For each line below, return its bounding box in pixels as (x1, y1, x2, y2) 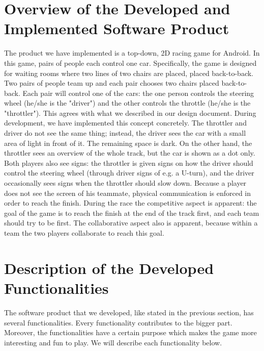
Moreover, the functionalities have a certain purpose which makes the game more (4, 327, 257, 338)
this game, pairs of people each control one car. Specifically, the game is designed (4, 57, 257, 68)
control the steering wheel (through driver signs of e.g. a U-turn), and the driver (4, 167, 254, 178)
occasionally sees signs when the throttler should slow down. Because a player (4, 178, 247, 188)
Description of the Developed (4, 257, 214, 278)
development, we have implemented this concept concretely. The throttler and (4, 117, 247, 128)
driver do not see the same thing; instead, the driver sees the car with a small (4, 128, 246, 138)
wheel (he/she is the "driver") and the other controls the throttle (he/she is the (4, 97, 251, 108)
